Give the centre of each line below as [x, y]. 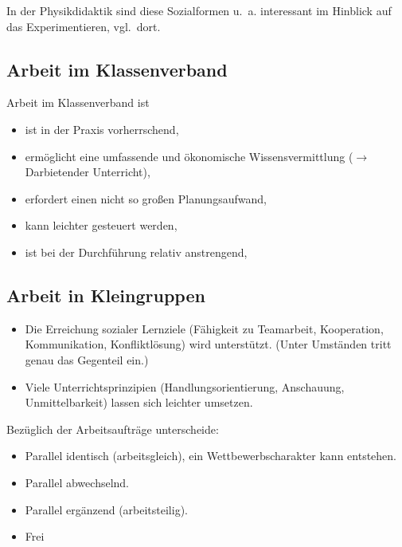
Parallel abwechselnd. [77, 482]
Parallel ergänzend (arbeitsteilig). [106, 509]
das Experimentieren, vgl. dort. [84, 26]
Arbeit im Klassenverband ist [78, 102]
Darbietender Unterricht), [88, 172]
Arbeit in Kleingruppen [106, 295]
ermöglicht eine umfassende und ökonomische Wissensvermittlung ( [189, 156]
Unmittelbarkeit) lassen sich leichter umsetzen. [139, 402]
